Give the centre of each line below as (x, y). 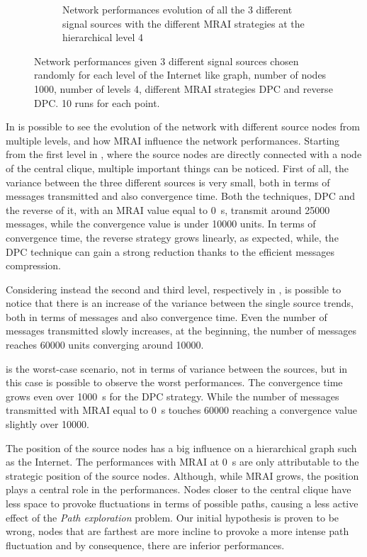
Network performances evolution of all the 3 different (177, 9)
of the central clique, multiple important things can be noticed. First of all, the (177, 168)
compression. (33, 265)
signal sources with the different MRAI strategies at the (183, 23)
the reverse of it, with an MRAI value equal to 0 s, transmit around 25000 (168, 209)
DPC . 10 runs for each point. (97, 102)
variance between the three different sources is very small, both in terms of (168, 182)
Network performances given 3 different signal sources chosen (166, 61)
